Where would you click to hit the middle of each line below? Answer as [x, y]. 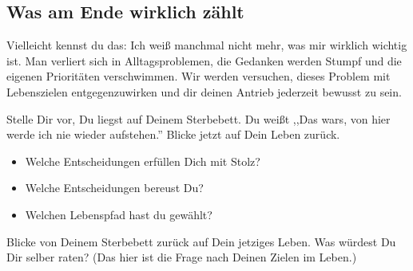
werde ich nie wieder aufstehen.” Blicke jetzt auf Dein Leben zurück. [173, 134]
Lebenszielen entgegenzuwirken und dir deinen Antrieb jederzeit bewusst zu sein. [204, 91]
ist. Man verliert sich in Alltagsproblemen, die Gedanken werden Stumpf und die [204, 60]
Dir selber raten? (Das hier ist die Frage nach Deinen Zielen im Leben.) [182, 257]
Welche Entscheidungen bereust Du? [114, 188]
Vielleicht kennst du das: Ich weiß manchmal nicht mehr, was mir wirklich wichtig [207, 45]
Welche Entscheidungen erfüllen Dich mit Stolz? [143, 161]
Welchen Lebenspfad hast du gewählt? [119, 214]
